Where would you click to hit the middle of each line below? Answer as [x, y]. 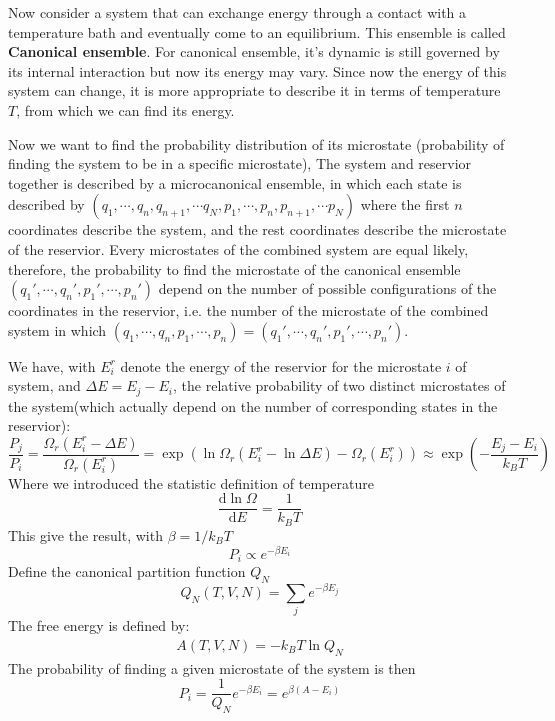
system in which [57, 329]
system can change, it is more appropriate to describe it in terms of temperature [254, 90]
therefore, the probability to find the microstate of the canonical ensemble [234, 268]
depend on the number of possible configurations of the [327, 288]
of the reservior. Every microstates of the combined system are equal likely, [238, 248]
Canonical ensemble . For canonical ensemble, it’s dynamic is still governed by [254, 51]
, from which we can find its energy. [125, 109]
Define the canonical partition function [127, 571]
